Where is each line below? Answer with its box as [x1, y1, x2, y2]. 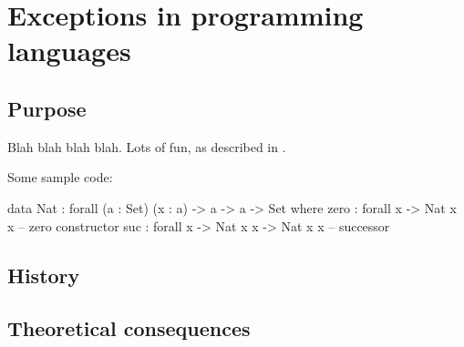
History [7, 260, 80, 289]
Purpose [7, 94, 87, 122]
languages [7, 32, 131, 69]
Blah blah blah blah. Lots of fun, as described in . [7, 137, 286, 156]
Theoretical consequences [7, 314, 251, 342]
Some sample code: [7, 168, 113, 187]
